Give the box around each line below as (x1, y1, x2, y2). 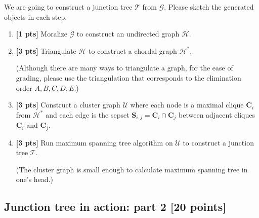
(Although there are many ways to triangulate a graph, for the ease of (16, 62, 233, 73)
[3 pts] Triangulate (16, 45, 76, 56)
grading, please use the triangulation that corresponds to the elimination (16, 72, 241, 83)
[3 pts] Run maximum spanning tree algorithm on (16, 137, 173, 148)
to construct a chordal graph (89, 45, 177, 56)
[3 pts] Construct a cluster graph (16, 99, 120, 110)
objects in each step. (4, 11, 67, 22)
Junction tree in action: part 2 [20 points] (4, 199, 226, 214)
